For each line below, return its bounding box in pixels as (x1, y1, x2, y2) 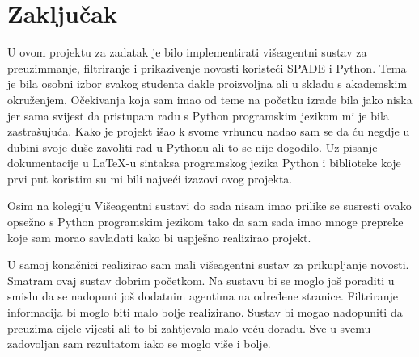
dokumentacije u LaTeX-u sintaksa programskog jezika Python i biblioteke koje (7, 154, 401, 171)
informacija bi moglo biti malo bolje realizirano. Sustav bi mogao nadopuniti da (7, 304, 403, 321)
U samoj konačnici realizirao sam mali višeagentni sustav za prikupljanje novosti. (7, 256, 409, 273)
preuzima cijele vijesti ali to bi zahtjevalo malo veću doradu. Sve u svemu (7, 319, 371, 336)
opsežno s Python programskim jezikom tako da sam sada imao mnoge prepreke (7, 213, 404, 230)
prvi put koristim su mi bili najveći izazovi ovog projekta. (7, 170, 293, 187)
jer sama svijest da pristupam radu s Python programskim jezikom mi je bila (7, 107, 389, 124)
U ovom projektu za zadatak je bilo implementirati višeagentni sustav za (7, 44, 367, 61)
